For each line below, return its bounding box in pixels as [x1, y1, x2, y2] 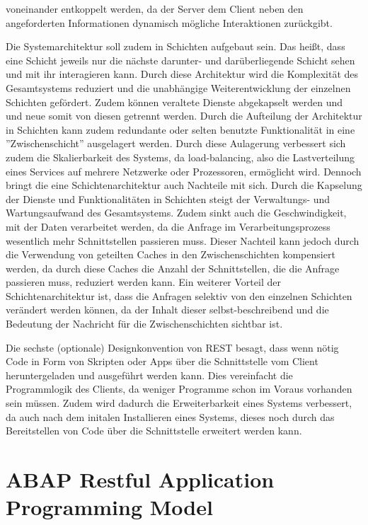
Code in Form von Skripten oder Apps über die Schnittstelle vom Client [6, 354, 318, 369]
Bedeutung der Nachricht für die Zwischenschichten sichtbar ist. [6, 316, 283, 331]
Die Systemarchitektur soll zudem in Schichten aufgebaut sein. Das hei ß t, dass [6, 39, 345, 54]
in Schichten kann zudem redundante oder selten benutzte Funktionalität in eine [6, 122, 355, 137]
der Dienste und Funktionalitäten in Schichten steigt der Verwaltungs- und [6, 191, 330, 206]
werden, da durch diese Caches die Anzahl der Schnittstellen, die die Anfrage [6, 260, 340, 275]
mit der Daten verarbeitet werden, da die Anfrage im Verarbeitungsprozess [6, 219, 330, 233]
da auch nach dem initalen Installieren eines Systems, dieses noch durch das [6, 409, 335, 424]
